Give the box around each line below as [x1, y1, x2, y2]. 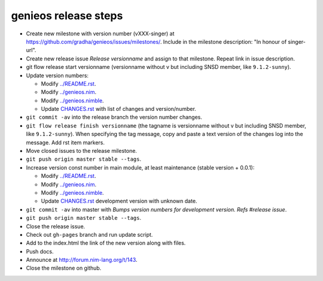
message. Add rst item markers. [26, 138, 105, 146]
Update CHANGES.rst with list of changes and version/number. [41, 105, 197, 113]
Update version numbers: [26, 72, 89, 79]
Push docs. [26, 247, 54, 255]
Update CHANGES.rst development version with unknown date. [41, 198, 197, 205]
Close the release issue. [26, 222, 86, 230]
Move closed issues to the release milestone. [26, 147, 138, 155]
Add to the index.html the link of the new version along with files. [26, 240, 186, 247]
